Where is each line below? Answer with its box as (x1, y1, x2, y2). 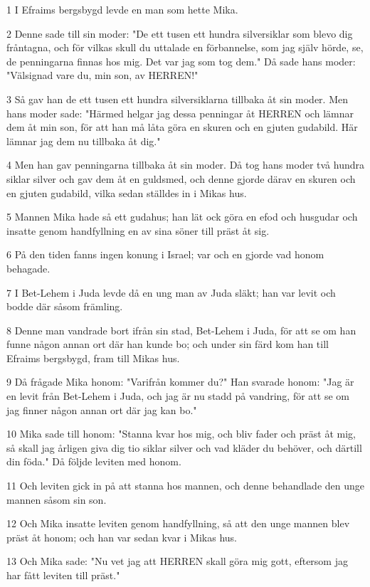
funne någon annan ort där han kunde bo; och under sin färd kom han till (6, 337, 329, 351)
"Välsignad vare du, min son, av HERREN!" (6, 68, 199, 83)
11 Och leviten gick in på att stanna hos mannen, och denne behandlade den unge (6, 478, 365, 493)
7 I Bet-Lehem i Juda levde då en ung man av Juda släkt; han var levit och (6, 285, 336, 300)
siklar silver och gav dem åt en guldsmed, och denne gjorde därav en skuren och (6, 171, 356, 186)
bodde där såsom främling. (6, 299, 123, 314)
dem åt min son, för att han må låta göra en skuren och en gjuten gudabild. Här (6, 120, 358, 134)
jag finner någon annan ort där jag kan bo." (6, 402, 197, 417)
